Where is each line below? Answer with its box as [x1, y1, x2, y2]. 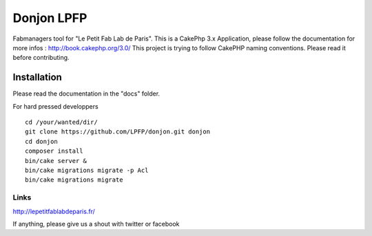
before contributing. [12, 54, 70, 62]
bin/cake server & [25, 157, 87, 164]
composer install [25, 147, 83, 155]
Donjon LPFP [12, 10, 87, 25]
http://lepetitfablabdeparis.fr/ [12, 207, 96, 215]
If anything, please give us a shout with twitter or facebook [12, 219, 180, 228]
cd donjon [25, 138, 58, 145]
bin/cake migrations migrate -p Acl [25, 166, 149, 174]
